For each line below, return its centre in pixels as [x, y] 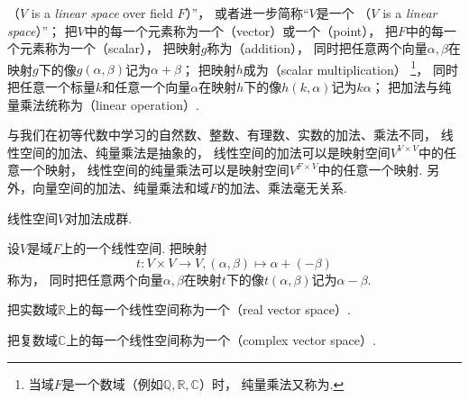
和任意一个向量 [147, 87]
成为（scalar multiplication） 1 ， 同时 [350, 68]
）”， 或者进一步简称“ [247, 13]
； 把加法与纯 [411, 87]
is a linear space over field [102, 13]
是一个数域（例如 [112, 383]
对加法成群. [99, 218]
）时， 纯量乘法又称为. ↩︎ [271, 383]
